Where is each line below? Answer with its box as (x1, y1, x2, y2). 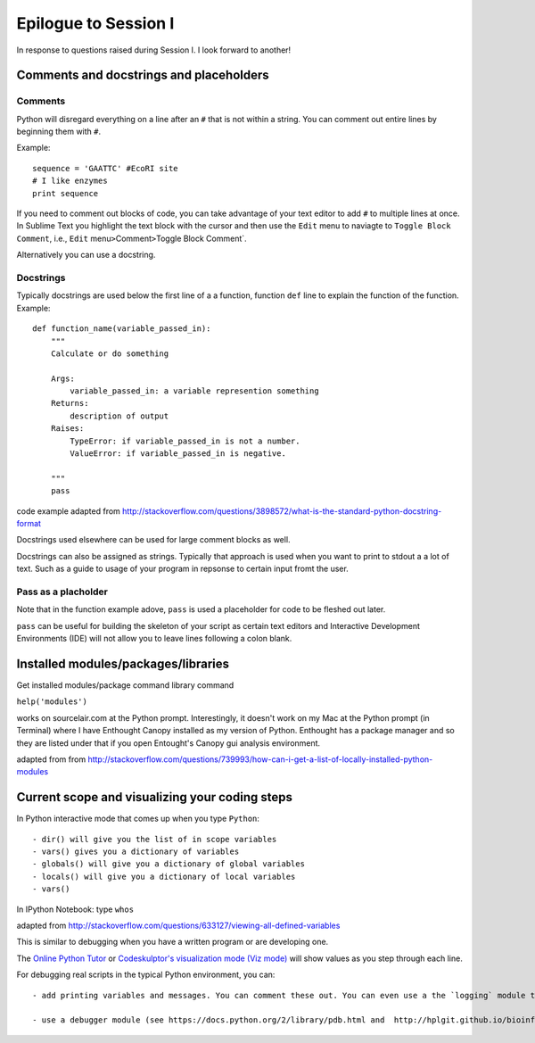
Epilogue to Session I (16, 13, 175, 33)
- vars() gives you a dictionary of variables (32, 847, 240, 857)
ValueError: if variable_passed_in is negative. (70, 449, 287, 459)
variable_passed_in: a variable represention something (70, 386, 320, 396)
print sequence (32, 188, 99, 198)
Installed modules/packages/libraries (16, 656, 230, 671)
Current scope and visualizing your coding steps (16, 790, 293, 805)
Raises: (50, 424, 85, 434)
